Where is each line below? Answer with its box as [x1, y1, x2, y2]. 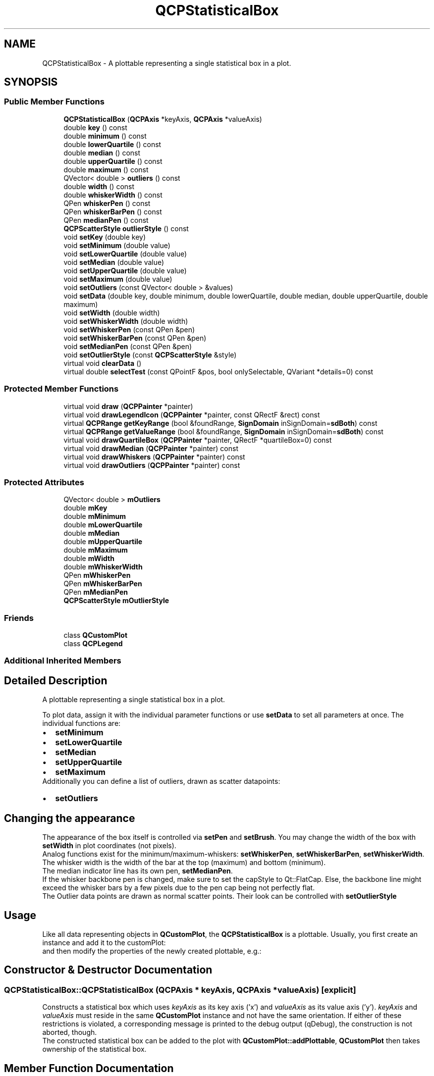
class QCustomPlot [63, 631, 128, 640]
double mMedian [63, 529, 120, 538]
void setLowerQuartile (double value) [63, 249, 187, 258]
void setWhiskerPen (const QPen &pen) [63, 325, 195, 334]
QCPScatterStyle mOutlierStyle [63, 596, 169, 605]
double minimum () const [63, 131, 147, 140]
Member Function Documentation [4, 1062, 174, 1075]
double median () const [63, 148, 141, 157]
